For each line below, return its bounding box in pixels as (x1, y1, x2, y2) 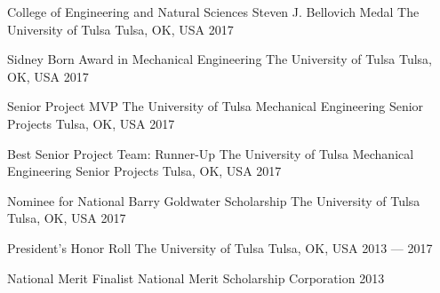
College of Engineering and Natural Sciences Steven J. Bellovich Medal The (7, 3, 420, 20)
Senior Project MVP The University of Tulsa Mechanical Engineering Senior (7, 97, 424, 115)
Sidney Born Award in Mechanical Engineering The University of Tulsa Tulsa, (7, 50, 433, 68)
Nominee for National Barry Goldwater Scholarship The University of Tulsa (7, 191, 420, 210)
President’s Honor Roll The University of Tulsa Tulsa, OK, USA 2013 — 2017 (7, 238, 433, 257)
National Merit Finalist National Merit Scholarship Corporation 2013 (7, 268, 385, 287)
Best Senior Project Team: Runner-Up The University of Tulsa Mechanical (7, 144, 414, 162)
